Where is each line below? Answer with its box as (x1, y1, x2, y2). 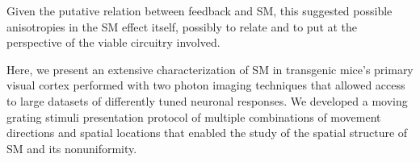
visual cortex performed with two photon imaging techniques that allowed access (6, 77, 405, 93)
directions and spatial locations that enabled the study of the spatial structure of (6, 124, 408, 141)
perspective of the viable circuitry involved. (6, 34, 220, 51)
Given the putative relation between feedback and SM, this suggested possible (6, 2, 393, 19)
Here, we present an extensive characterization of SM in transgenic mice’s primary (6, 60, 414, 77)
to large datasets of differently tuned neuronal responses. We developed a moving (6, 92, 408, 109)
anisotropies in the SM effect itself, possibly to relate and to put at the (6, 18, 358, 35)
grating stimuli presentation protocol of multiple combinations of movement (6, 108, 381, 125)
